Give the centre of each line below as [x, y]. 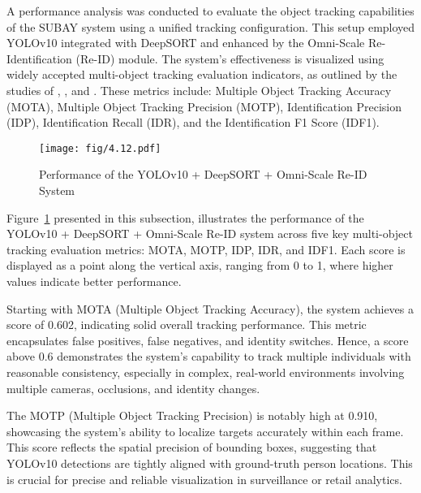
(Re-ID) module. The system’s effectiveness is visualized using [230, 58]
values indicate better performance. [94, 281]
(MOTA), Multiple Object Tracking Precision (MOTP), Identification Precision [204, 106]
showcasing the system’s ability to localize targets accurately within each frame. [205, 431]
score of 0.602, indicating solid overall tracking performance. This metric [187, 324]
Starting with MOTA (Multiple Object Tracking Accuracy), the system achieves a [210, 308]
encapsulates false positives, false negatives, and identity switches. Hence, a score [208, 340]
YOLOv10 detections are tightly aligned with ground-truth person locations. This [210, 463]
